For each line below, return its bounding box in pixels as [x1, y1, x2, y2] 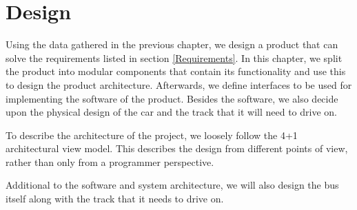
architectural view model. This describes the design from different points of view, [6, 141, 348, 156]
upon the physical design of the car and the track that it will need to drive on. [6, 105, 337, 119]
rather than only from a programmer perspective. [6, 154, 214, 169]
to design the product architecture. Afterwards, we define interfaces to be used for [6, 77, 352, 92]
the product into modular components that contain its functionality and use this [6, 64, 346, 78]
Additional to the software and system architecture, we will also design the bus [6, 178, 339, 192]
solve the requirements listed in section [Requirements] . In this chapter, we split [6, 50, 343, 65]
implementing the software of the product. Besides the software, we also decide [6, 91, 338, 105]
